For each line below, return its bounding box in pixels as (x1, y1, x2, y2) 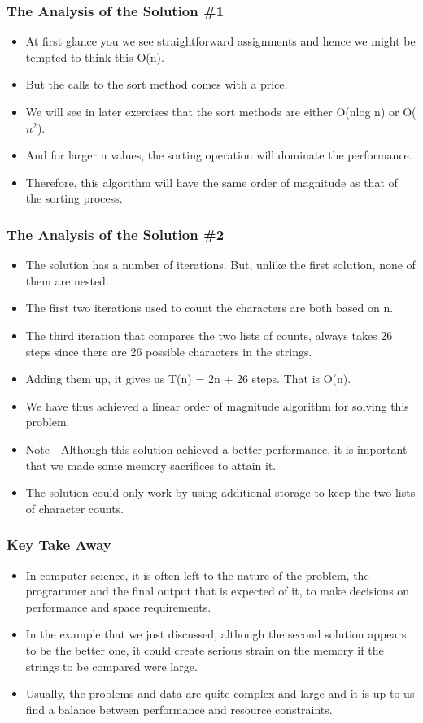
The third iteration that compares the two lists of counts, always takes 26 (25, 326, 393, 343)
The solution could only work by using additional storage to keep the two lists (25, 484, 416, 501)
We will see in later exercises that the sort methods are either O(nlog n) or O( (25, 103, 416, 120)
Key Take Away (7, 534, 111, 555)
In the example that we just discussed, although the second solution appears (25, 625, 407, 642)
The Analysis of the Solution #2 (7, 224, 225, 244)
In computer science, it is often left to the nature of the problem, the (25, 566, 369, 583)
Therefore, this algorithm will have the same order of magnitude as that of (25, 173, 398, 190)
